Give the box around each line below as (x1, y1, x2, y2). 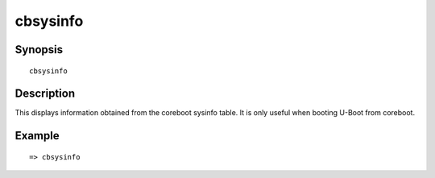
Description (14, 87, 76, 101)
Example (14, 129, 60, 143)
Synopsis (14, 43, 64, 56)
